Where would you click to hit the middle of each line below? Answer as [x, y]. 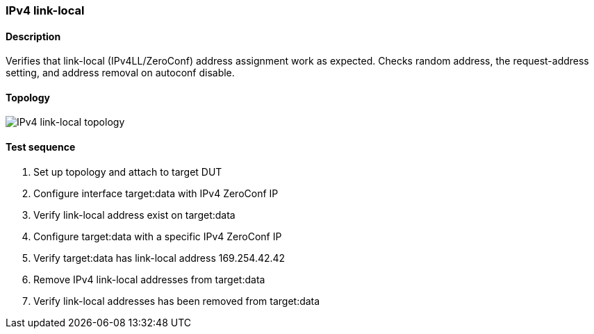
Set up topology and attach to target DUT [128, 172]
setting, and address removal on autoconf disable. [120, 73]
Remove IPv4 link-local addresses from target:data [149, 279]
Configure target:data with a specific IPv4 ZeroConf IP [158, 236]
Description [33, 36]
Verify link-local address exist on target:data [134, 215]
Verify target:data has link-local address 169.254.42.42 [159, 258]
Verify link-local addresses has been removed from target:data [177, 301]
